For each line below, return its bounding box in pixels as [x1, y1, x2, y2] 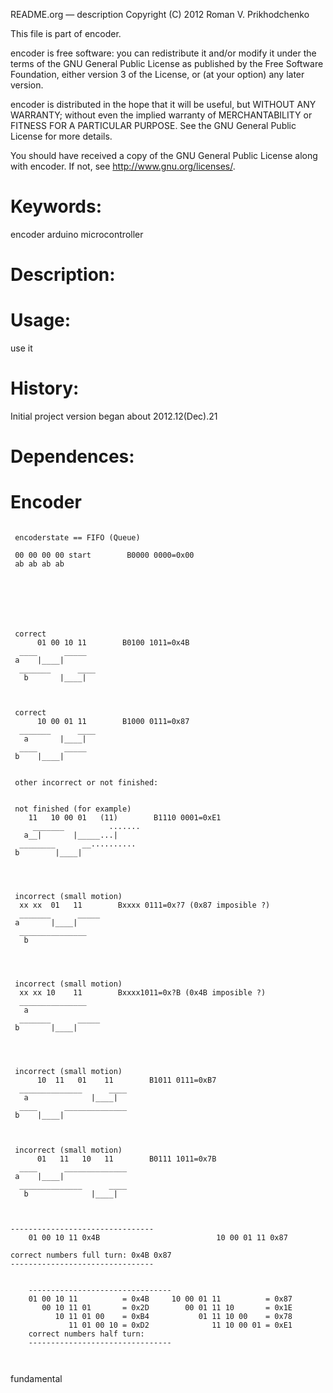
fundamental [10, 1373, 63, 1385]
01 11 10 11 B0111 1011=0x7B [36, 1154, 217, 1164]
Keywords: [10, 195, 103, 218]
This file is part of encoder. [10, 28, 122, 39]
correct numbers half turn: [28, 1329, 145, 1339]
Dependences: [10, 445, 135, 468]
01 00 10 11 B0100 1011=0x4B [36, 638, 190, 648]
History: [10, 377, 80, 400]
